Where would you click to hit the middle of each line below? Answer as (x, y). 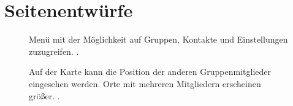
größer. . (44, 95)
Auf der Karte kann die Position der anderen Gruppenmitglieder (150, 72)
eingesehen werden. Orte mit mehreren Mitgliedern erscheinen (145, 83)
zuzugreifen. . (54, 51)
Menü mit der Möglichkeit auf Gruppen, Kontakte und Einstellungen (158, 39)
